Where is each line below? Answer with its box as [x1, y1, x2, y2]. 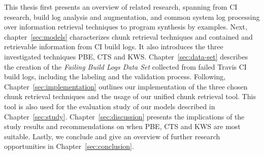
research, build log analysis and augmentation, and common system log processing [4, 11, 260, 22]
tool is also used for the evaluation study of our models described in [4, 101, 215, 111]
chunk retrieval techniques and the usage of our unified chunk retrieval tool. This [4, 91, 256, 102]
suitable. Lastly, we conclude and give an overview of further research [4, 131, 220, 141]
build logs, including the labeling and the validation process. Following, [4, 71, 226, 82]
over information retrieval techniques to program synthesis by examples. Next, [4, 21, 247, 32]
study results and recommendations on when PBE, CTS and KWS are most [4, 121, 241, 132]
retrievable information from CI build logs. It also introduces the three [4, 41, 223, 52]
